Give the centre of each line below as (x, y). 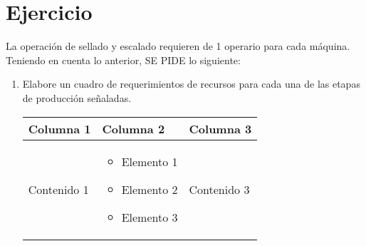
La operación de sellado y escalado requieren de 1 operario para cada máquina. (178, 46)
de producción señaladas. (77, 97)
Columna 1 (59, 128)
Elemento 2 (150, 189)
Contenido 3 (219, 189)
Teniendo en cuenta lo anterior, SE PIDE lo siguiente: (123, 60)
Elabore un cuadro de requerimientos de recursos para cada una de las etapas (191, 84)
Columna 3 (220, 128)
